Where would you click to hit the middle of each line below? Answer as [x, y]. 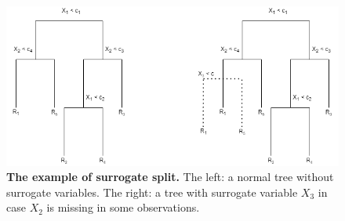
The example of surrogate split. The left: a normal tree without [170, 177]
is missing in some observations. [123, 207]
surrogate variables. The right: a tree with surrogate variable [152, 192]
